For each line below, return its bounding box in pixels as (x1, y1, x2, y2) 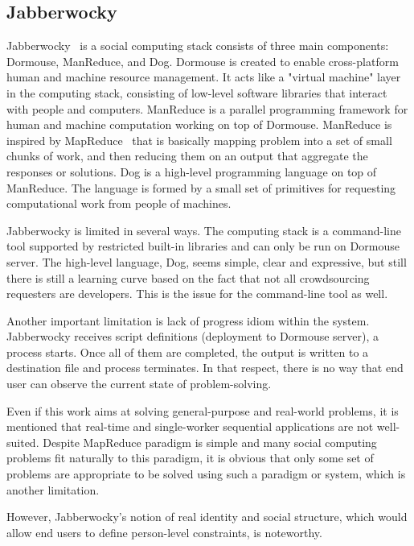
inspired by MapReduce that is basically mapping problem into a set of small (6, 131, 392, 148)
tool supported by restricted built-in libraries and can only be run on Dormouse (6, 238, 400, 254)
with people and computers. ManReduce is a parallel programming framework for (6, 100, 408, 117)
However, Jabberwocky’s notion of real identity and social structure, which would (6, 508, 408, 525)
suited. (6, 433, 39, 450)
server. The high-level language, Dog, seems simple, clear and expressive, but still (6, 253, 407, 270)
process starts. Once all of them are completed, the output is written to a (6, 343, 369, 360)
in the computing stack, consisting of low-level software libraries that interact (6, 84, 387, 101)
